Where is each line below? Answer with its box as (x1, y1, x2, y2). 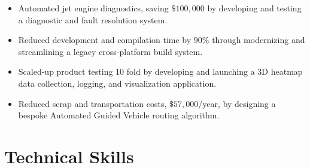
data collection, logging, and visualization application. (18, 77, 217, 89)
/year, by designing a (198, 97, 276, 109)
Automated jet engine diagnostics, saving (18, 2, 169, 14)
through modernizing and (212, 33, 305, 46)
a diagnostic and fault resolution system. (18, 13, 168, 26)
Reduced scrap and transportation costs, (18, 97, 167, 109)
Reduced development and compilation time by (18, 33, 192, 46)
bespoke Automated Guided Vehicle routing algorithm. (18, 109, 220, 121)
